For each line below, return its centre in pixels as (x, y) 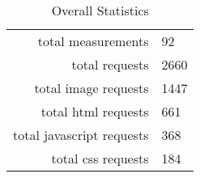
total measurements (93, 41)
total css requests (100, 158)
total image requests (91, 88)
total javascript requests (81, 135)
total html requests (95, 111)
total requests (110, 64)
